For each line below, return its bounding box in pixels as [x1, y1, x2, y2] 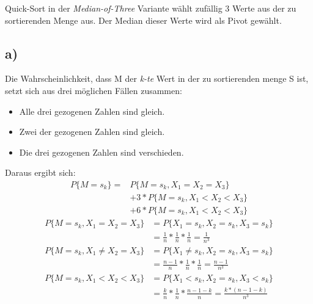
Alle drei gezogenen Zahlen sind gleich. [19, 104, 165, 117]
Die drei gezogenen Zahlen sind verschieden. [19, 145, 184, 158]
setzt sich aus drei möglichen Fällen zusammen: [5, 84, 182, 96]
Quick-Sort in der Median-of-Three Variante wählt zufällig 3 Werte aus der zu [5, 2, 296, 14]
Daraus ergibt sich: [5, 166, 76, 179]
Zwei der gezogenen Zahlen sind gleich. [19, 125, 165, 138]
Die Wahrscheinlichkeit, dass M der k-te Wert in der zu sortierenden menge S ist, [5, 72, 309, 85]
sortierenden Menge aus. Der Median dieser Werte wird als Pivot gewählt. [5, 13, 282, 26]
